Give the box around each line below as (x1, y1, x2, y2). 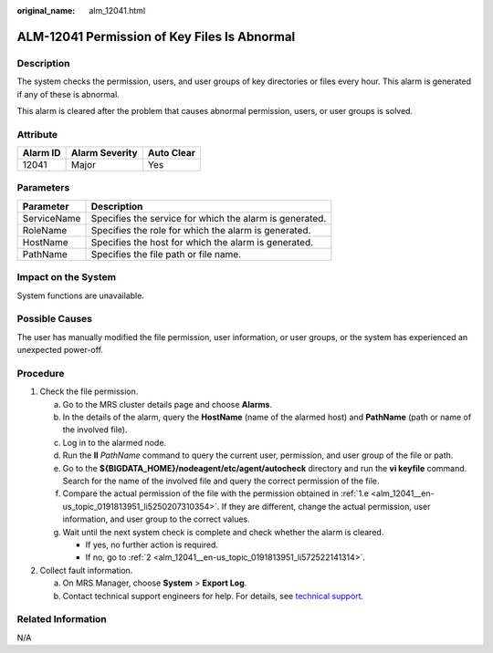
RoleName (22, 223, 68, 236)
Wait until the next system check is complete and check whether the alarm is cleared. (62, 526, 384, 537)
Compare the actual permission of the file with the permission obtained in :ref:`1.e (62, 488, 370, 499)
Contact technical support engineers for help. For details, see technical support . (62, 590, 364, 601)
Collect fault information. (39, 565, 133, 575)
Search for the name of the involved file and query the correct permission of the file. (62, 475, 380, 486)
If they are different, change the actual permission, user (221, 501, 431, 512)
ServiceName (22, 212, 81, 224)
